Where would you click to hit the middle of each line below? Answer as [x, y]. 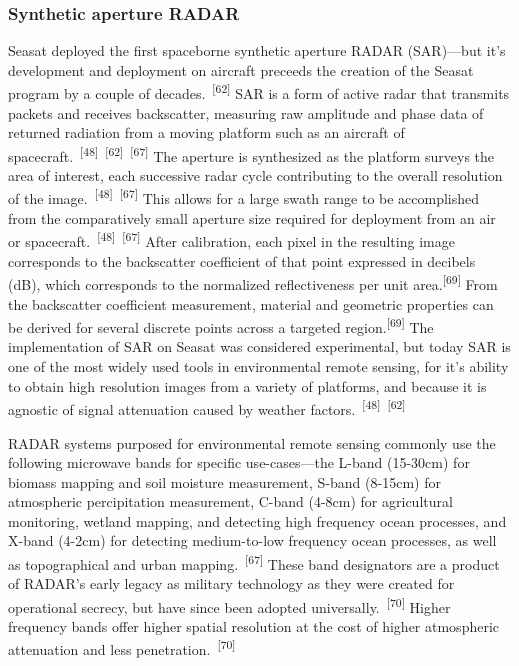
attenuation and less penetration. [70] [122, 648]
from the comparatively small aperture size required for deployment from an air [252, 217]
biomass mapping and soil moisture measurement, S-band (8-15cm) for [224, 481]
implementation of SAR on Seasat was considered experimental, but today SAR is [259, 346]
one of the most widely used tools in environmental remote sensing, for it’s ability [258, 366]
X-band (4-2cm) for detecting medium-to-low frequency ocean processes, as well [252, 540]
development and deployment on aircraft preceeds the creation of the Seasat [241, 69]
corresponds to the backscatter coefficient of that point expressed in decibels [242, 260]
